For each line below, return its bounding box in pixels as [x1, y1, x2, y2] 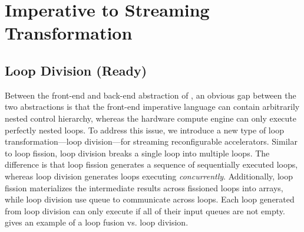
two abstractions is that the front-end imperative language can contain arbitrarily [5, 100, 300, 113]
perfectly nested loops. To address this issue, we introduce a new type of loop [5, 123, 284, 136]
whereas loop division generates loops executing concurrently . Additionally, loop [5, 169, 293, 182]
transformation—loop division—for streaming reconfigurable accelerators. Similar [5, 135, 298, 148]
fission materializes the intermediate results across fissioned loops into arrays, [5, 181, 283, 194]
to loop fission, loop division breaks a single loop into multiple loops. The [5, 146, 270, 159]
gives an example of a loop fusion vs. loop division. [5, 216, 189, 228]
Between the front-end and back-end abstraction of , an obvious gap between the [5, 89, 296, 101]
